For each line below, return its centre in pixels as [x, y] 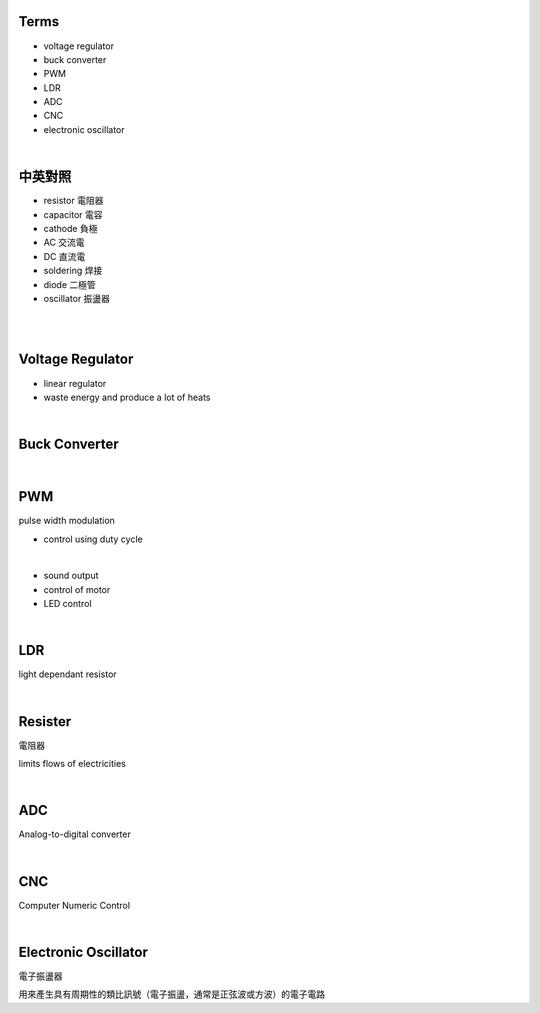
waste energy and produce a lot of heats [127, 397]
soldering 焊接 [73, 271]
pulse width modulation [66, 521]
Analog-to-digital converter [75, 834]
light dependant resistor [67, 674]
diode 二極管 [70, 284]
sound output [71, 576]
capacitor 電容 [73, 214]
